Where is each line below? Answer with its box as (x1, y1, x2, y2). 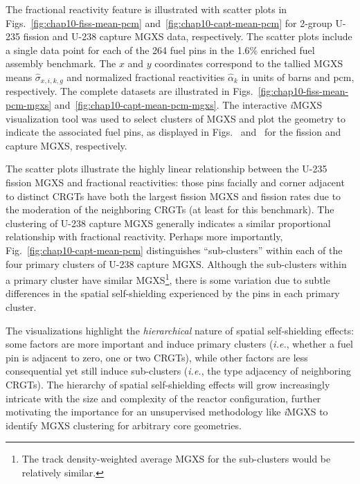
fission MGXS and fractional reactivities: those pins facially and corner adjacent (6, 174, 345, 189)
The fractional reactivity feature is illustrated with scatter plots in (6, 2, 287, 16)
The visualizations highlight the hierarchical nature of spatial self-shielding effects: (6, 323, 354, 337)
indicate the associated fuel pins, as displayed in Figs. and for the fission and (6, 125, 341, 139)
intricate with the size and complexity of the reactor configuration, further (6, 391, 321, 405)
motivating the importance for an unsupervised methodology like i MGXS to (6, 404, 328, 419)
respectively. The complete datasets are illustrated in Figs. (6, 84, 253, 98)
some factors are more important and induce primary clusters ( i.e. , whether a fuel (6, 337, 353, 351)
